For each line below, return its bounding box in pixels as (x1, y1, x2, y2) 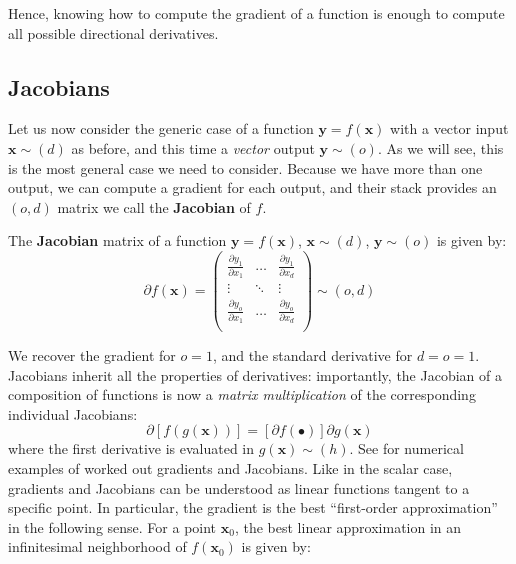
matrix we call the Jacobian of (57, 196, 251, 217)
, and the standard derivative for (212, 345, 413, 366)
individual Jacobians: (8, 403, 138, 424)
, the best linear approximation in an (234, 516, 462, 537)
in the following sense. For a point (8, 516, 217, 537)
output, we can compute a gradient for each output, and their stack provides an (8, 177, 497, 198)
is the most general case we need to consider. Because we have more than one (8, 157, 483, 178)
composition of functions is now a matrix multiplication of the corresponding (8, 384, 476, 405)
